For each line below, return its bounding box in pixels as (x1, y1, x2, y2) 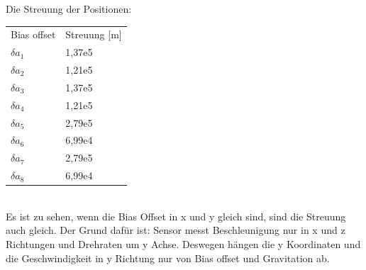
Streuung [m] (65, 27, 122, 42)
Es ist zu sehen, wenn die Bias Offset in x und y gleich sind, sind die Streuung (6, 208, 346, 223)
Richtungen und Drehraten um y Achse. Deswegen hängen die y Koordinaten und (6, 236, 361, 251)
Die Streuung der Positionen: (6, 1, 132, 16)
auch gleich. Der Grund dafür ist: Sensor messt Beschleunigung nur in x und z (6, 223, 345, 237)
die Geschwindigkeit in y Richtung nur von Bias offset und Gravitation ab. (6, 250, 330, 265)
